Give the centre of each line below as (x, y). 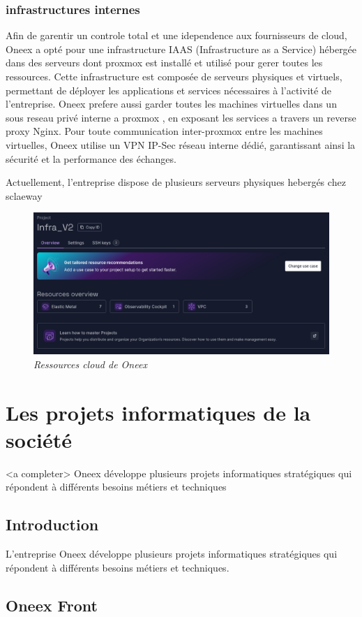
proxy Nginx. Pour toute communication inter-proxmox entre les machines (164, 131)
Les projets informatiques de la (158, 412)
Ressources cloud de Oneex (90, 364)
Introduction (52, 524)
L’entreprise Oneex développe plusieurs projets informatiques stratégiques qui (172, 554)
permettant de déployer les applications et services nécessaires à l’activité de (168, 90)
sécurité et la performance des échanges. (91, 158)
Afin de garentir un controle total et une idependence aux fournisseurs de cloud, (176, 35)
